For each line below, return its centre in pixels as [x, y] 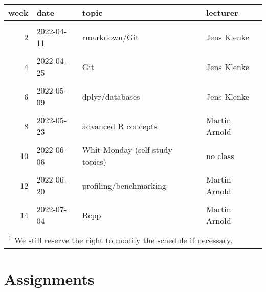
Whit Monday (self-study [127, 150]
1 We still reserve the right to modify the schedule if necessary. [120, 240]
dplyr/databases [111, 96]
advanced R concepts [120, 126]
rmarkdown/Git [110, 37]
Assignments [49, 278]
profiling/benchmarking [124, 185]
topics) [94, 161]
